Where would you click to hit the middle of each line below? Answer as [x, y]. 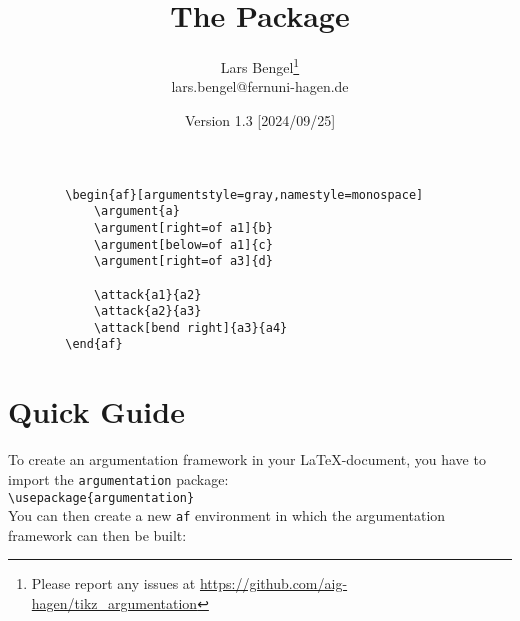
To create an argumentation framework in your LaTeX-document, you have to [247, 459]
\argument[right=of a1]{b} [183, 227]
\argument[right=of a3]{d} [183, 261]
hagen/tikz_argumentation [114, 603]
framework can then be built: [97, 534]
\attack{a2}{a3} [147, 311]
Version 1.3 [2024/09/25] [260, 119]
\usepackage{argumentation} [101, 497]
